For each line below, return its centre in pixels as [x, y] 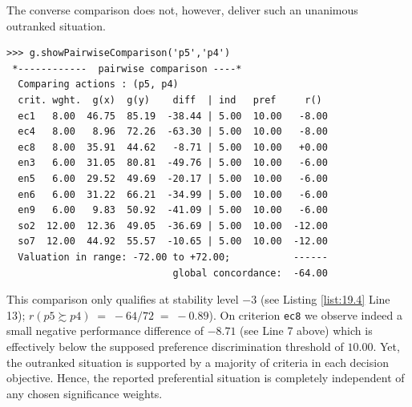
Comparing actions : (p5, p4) [98, 85]
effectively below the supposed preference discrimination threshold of [175, 346]
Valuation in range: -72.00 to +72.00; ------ [173, 257]
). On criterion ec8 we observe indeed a [305, 314]
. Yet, [386, 346]
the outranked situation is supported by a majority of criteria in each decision [198, 362]
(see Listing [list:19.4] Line [325, 299]
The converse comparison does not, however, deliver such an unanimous [182, 10]
